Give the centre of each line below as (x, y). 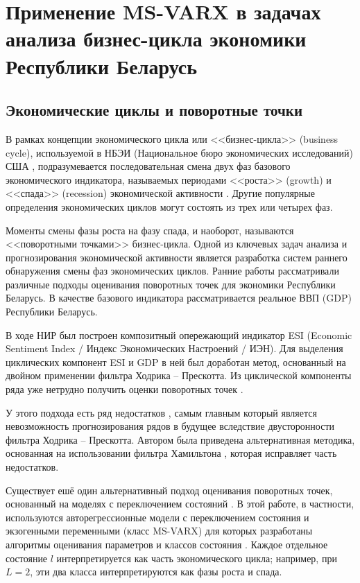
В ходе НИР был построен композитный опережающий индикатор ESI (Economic (179, 334)
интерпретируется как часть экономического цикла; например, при (197, 558)
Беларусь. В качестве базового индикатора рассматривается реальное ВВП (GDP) (179, 298)
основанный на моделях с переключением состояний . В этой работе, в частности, (180, 504)
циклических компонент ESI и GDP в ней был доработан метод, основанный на (176, 362)
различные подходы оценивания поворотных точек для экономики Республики (171, 284)
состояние (27, 558)
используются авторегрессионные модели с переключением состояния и (157, 517)
